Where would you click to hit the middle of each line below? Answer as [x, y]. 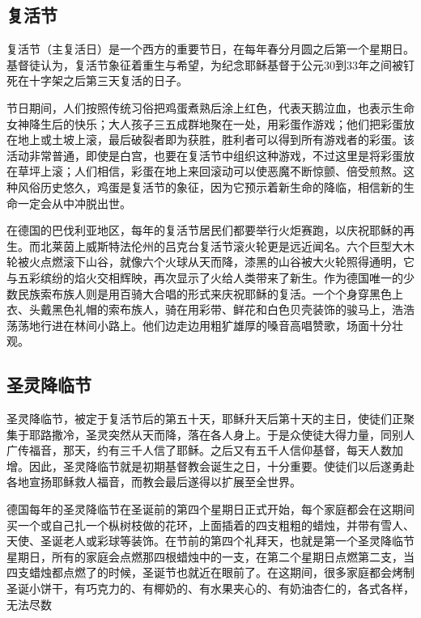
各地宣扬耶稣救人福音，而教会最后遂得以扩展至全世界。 [154, 482]
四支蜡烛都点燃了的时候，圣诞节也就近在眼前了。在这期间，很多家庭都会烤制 [210, 572]
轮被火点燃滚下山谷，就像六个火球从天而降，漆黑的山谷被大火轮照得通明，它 [210, 262]
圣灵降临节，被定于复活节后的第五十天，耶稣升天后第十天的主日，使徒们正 [205, 419]
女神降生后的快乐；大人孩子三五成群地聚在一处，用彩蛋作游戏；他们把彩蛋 [205, 123]
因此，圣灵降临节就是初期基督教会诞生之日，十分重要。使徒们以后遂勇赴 [221, 466]
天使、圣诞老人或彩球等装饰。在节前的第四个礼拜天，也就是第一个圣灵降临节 [210, 541]
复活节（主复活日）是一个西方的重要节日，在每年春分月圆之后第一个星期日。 [210, 49]
